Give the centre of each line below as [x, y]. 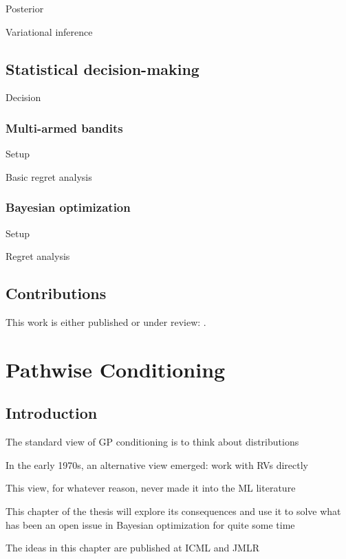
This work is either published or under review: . [106, 322]
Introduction [52, 413]
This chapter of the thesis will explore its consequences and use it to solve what [173, 511]
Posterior [25, 8]
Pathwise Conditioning [116, 369]
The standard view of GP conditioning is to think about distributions [152, 442]
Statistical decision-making [102, 68]
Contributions [56, 293]
